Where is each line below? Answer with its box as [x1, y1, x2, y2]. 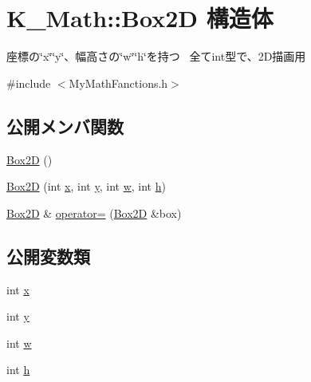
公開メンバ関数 [6, 113, 124, 138]
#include [6, 74, 51, 91]
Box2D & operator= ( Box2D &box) [6, 204, 182, 221]
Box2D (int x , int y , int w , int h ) [6, 178, 166, 195]
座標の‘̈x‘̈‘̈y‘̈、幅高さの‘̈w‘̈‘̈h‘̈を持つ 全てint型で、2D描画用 [6, 48, 306, 65]
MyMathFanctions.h [69, 74, 168, 91]
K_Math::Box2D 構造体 [6, 2, 274, 34]
